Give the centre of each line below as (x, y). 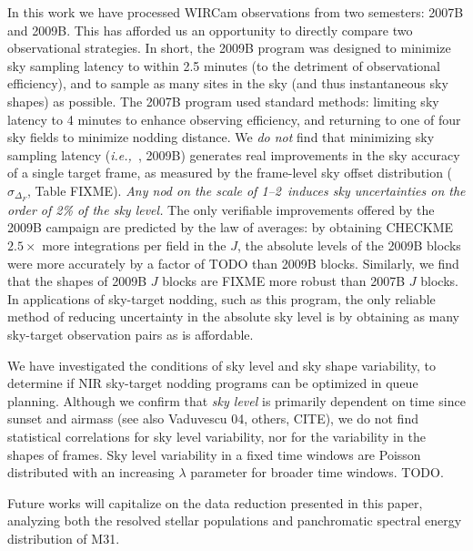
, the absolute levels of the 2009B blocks (349, 245)
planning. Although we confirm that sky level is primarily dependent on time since (236, 400)
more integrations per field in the (134, 245)
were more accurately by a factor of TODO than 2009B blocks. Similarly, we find (233, 263)
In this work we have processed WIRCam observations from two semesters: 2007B (236, 12)
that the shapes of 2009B (77, 281)
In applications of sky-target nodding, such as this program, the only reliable (221, 298)
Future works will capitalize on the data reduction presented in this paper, (215, 502)
